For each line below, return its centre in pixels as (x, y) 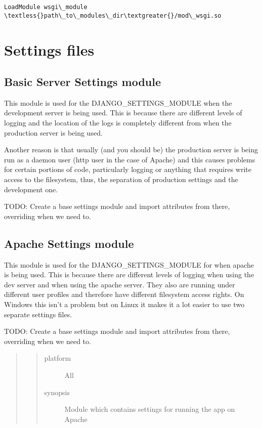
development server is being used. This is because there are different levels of (123, 113)
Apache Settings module (69, 243)
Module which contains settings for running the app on (150, 409)
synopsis (57, 392)
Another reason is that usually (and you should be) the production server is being (131, 149)
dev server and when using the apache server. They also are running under (120, 284)
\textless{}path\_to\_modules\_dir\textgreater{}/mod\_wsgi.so (113, 15)
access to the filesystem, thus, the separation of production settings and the (121, 179)
